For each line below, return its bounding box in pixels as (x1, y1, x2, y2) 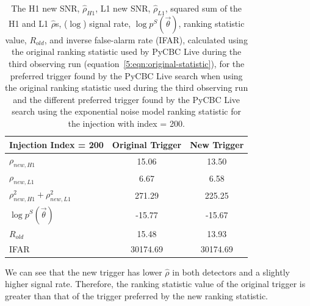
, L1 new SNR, (95, 2, 151, 14)
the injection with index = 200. (68, 116, 185, 129)
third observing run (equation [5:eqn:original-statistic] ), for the (8, 57, 245, 69)
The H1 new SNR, (11, 2, 80, 14)
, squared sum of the (165, 2, 242, 14)
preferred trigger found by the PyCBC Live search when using (10, 69, 243, 82)
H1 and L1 (8, 16, 49, 29)
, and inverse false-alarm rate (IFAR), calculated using (44, 33, 248, 46)
